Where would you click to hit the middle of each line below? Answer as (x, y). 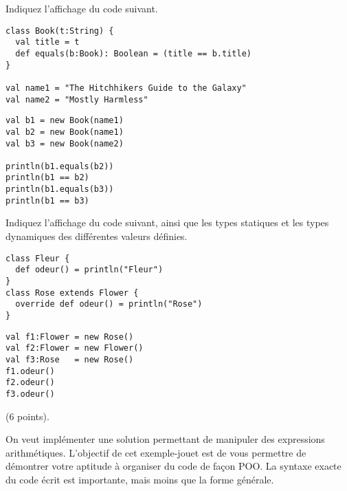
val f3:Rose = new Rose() (70, 359)
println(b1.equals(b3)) (60, 189)
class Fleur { (38, 258)
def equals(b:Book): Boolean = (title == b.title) (133, 53)
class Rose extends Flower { (72, 293)
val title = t (47, 42)
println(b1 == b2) (47, 178)
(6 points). (27, 416)
